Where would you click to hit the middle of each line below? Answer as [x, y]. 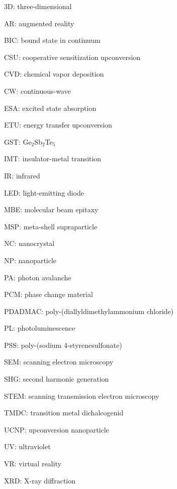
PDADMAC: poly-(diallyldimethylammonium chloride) [89, 311]
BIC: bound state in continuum [53, 40]
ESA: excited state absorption [50, 108]
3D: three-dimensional [38, 6]
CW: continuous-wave [37, 90]
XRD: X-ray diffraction [40, 480]
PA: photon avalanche [38, 277]
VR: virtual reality [33, 464]
